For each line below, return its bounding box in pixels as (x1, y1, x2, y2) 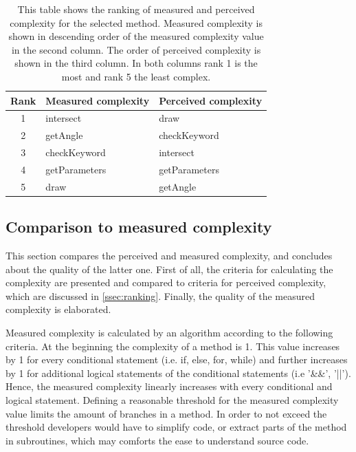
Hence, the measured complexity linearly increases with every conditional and (5, 379, 333, 394)
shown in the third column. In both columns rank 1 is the (14, 56, 258, 70)
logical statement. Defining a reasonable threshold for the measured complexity (5, 393, 339, 407)
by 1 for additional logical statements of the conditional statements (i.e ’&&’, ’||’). (5, 365, 351, 380)
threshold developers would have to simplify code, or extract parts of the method (5, 420, 347, 434)
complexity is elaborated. (5, 302, 111, 316)
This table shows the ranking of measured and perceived (17, 2, 255, 16)
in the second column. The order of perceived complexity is (11, 42, 261, 56)
